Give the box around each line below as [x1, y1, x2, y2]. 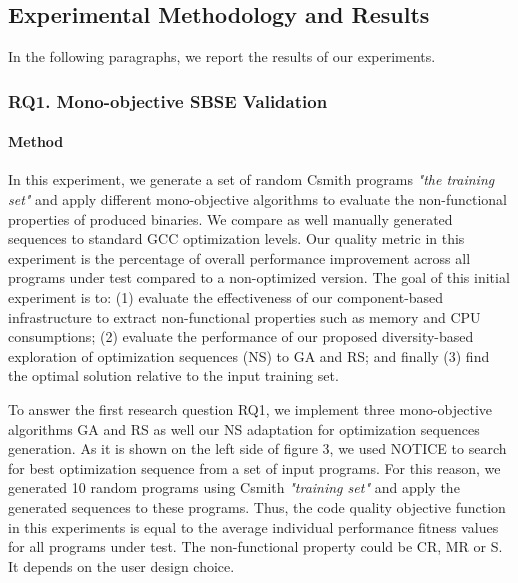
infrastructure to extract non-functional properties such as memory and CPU [8, 306, 481, 327]
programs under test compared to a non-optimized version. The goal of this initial [8, 267, 510, 288]
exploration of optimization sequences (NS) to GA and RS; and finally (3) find [8, 345, 490, 366]
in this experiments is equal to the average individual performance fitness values [8, 516, 499, 537]
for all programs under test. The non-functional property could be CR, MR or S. [8, 536, 503, 557]
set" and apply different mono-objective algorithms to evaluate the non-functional [8, 189, 508, 210]
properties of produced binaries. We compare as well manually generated [8, 208, 453, 229]
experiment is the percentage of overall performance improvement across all [8, 247, 471, 268]
